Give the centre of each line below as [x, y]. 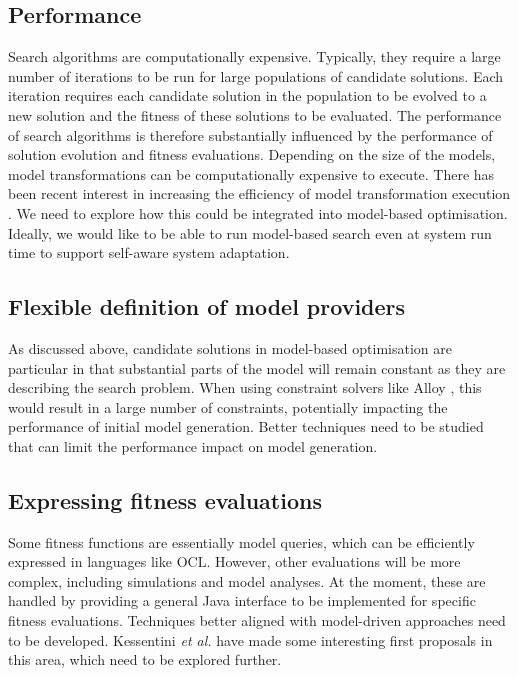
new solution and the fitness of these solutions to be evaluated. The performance [255, 114]
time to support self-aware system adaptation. [149, 252]
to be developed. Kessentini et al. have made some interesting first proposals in [250, 639]
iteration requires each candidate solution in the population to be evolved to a [247, 95]
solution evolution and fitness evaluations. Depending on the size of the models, [252, 154]
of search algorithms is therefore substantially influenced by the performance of [250, 134]
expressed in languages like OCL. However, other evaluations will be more [234, 561]
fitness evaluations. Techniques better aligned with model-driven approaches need [257, 620]
